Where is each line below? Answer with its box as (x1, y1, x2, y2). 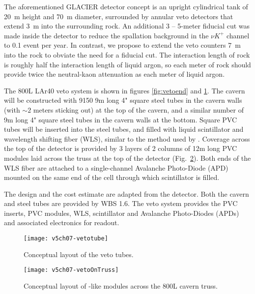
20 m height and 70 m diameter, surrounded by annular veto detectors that (4, 11, 233, 21)
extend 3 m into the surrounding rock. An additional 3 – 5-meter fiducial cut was (4, 21, 250, 31)
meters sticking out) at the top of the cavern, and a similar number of (33, 104, 244, 115)
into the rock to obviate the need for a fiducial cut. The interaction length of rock (4, 49, 250, 59)
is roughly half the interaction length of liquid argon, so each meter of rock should (4, 59, 251, 69)
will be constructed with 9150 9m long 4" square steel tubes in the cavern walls (4, 95, 242, 105)
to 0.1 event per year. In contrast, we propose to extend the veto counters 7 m (4, 40, 241, 50)
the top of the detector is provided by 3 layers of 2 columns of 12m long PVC (4, 143, 237, 153)
